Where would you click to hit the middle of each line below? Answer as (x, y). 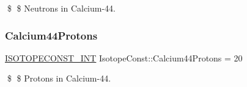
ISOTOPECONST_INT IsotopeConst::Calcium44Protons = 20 (124, 57)
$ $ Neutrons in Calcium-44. (61, 8)
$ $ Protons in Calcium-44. (59, 78)
